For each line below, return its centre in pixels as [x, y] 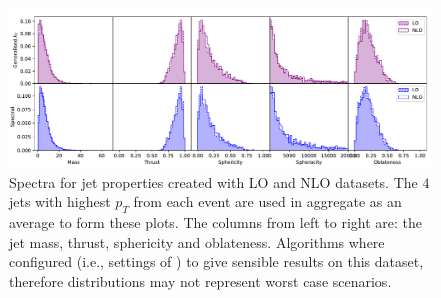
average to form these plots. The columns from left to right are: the [215, 222]
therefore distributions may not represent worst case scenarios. [200, 281]
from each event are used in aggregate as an [267, 201]
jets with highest [60, 201]
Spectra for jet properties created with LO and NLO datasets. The [213, 181]
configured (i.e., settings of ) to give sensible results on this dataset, [216, 261]
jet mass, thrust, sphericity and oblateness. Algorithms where [197, 241]
